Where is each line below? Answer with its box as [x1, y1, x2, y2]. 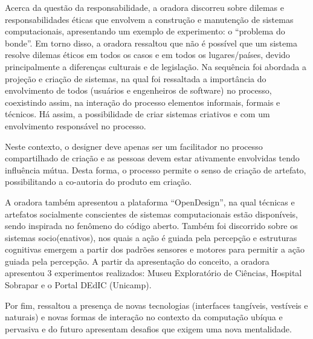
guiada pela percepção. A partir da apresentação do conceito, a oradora [5, 254, 269, 267]
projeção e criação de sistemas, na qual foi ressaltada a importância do [5, 72, 266, 85]
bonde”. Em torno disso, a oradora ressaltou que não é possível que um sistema [5, 36, 297, 49]
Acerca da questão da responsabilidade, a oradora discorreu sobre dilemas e [5, 1, 284, 13]
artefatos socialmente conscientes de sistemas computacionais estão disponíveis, [5, 207, 298, 220]
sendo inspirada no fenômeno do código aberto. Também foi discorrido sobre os [5, 219, 298, 232]
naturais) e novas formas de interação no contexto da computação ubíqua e [5, 311, 283, 323]
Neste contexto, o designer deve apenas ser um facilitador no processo [5, 140, 263, 152]
